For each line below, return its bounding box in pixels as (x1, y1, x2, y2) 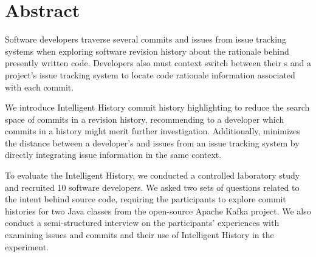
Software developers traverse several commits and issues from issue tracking (5, 33, 286, 46)
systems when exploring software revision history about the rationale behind (5, 44, 289, 57)
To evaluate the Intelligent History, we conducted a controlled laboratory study (5, 169, 300, 182)
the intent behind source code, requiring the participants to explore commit (5, 193, 286, 205)
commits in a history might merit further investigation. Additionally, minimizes (5, 125, 300, 137)
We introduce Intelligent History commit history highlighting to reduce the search (5, 101, 310, 114)
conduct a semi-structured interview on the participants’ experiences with (5, 216, 280, 229)
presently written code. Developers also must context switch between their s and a (5, 57, 311, 69)
